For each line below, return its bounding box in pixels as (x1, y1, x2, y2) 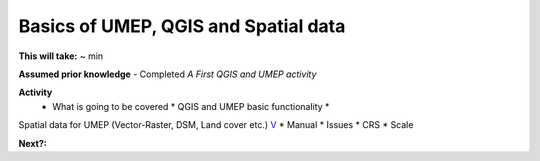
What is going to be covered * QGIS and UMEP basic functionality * (52, 100, 330, 112)
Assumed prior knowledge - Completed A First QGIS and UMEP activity (18, 68, 317, 80)
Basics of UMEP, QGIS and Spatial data (18, 15, 346, 37)
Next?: (18, 137, 47, 149)
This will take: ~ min (18, 50, 104, 62)
